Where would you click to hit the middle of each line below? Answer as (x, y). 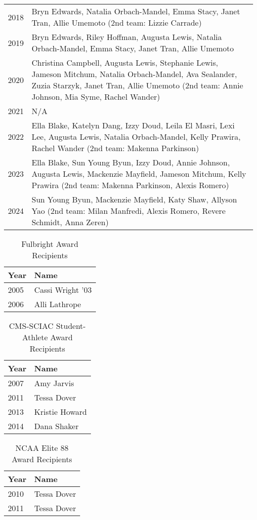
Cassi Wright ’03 (63, 290)
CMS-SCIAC (31, 326)
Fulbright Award (50, 244)
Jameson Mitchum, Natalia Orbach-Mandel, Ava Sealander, (134, 74)
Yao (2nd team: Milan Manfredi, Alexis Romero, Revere (129, 211)
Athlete (35, 337)
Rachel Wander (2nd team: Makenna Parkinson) (115, 148)
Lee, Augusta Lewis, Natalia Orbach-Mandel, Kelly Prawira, (136, 137)
